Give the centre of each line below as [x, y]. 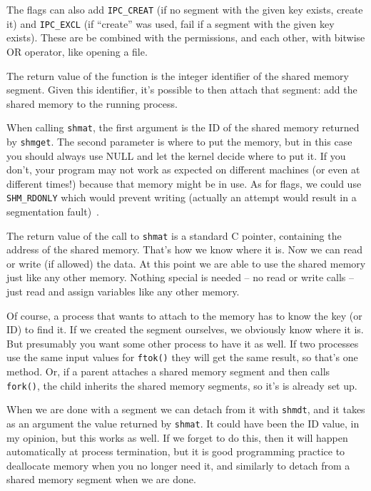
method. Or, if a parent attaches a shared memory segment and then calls [168, 371]
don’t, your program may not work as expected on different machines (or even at [183, 169]
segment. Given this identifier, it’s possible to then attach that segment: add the [182, 90]
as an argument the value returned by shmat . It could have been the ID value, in [183, 423]
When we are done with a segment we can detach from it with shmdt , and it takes [186, 409]
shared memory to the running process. [92, 103]
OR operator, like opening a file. [77, 51]
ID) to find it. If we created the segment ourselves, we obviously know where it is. [185, 329]
